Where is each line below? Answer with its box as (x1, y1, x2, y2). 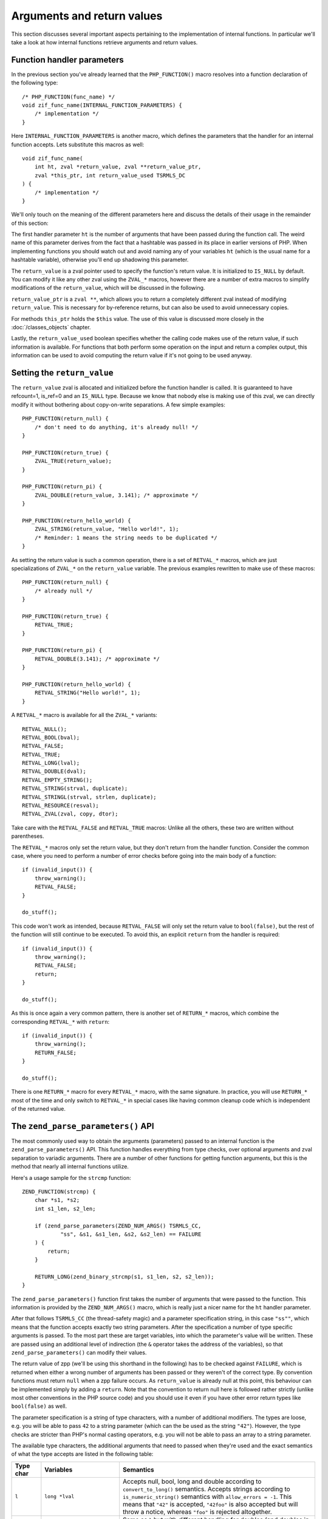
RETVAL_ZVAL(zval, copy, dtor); (22, 811, 118, 817)
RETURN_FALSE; (34, 1049, 77, 1056)
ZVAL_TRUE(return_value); (34, 458, 112, 465)
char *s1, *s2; (34, 1197, 80, 1204)
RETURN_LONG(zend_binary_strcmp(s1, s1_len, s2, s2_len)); (34, 1273, 214, 1280)
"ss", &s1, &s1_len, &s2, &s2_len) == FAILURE (60, 1230, 202, 1238)
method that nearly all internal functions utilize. (11, 1163, 129, 1170)
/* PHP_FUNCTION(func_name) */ (22, 93, 115, 100)
